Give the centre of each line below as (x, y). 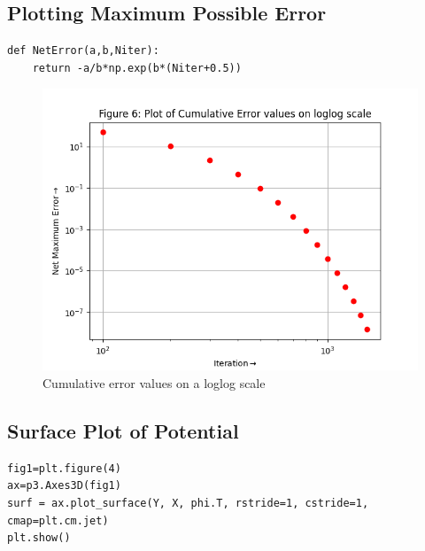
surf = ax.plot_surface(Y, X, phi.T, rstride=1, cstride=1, (188, 503)
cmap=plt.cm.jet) (58, 520)
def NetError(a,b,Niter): (83, 51)
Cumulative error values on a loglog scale (154, 382)
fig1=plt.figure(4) (64, 468)
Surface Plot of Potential (123, 430)
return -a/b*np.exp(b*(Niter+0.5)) (137, 68)
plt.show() (39, 538)
